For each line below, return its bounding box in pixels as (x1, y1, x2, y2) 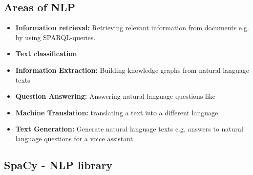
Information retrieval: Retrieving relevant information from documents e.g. (15, 22, 249, 33)
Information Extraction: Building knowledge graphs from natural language (15, 65, 249, 75)
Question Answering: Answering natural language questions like (15, 91, 216, 101)
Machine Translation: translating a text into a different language (15, 107, 218, 117)
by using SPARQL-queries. (15, 32, 96, 42)
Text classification (15, 48, 77, 59)
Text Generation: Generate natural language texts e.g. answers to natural (15, 124, 243, 134)
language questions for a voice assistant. (15, 133, 135, 143)
